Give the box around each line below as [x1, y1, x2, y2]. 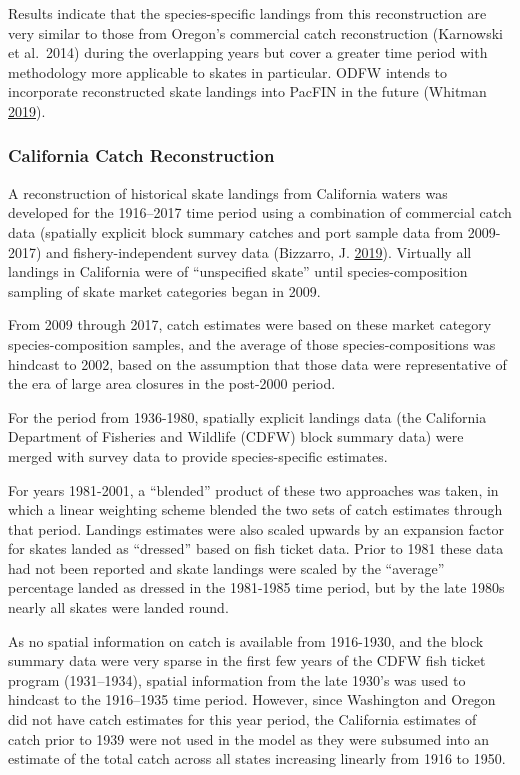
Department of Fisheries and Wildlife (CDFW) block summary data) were [8, 426, 464, 447]
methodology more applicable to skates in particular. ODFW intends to [8, 61, 448, 82]
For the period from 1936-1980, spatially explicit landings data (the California [8, 406, 487, 427]
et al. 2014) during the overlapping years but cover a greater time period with [8, 42, 488, 63]
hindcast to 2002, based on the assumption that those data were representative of [8, 353, 507, 374]
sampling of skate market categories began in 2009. [8, 280, 321, 301]
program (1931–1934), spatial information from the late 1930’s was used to [8, 669, 466, 690]
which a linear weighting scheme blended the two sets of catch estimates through [8, 499, 503, 520]
